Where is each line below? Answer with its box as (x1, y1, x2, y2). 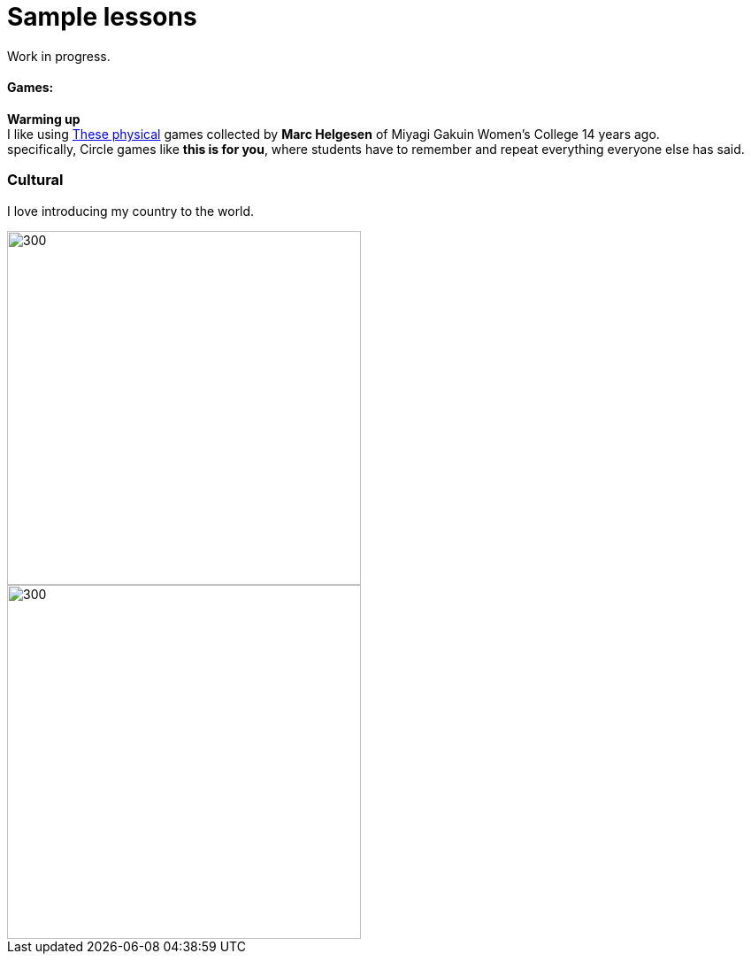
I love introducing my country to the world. (7, 203, 255, 219)
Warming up (7, 111, 80, 127)
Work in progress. (7, 48, 111, 64)
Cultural (7, 171, 64, 189)
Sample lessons (7, 2, 197, 32)
